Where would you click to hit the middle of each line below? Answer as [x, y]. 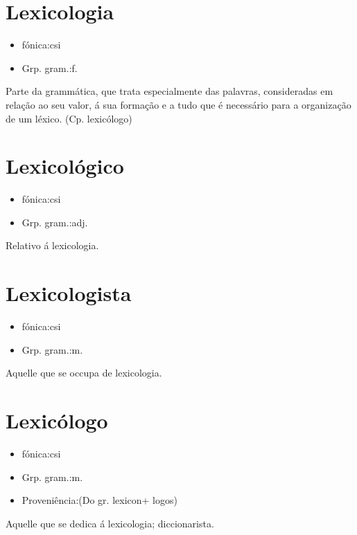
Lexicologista [69, 293]
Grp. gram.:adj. [55, 222]
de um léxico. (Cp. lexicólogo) [69, 118]
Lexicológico [65, 166]
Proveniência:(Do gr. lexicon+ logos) [99, 500]
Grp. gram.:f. [50, 67]
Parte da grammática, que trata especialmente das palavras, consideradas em [169, 91]
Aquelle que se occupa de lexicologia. [84, 373]
